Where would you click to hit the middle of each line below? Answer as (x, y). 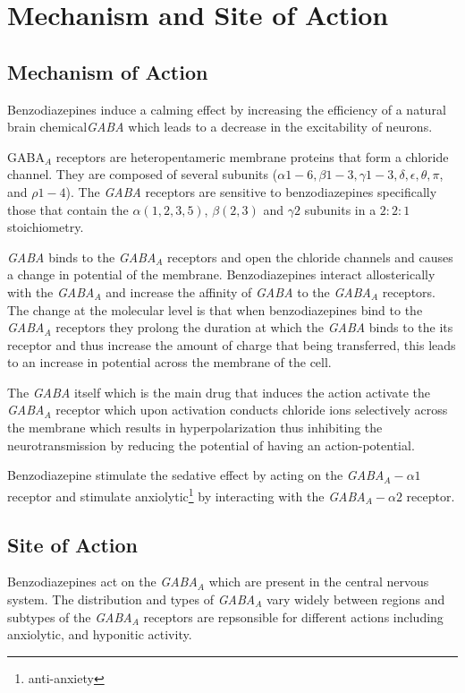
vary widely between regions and (355, 599)
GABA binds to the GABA (82, 257)
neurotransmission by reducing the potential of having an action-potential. (211, 445)
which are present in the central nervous (319, 582)
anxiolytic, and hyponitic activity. (100, 634)
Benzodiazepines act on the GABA (102, 582)
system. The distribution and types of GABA (131, 599)
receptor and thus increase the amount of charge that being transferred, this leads (232, 344)
